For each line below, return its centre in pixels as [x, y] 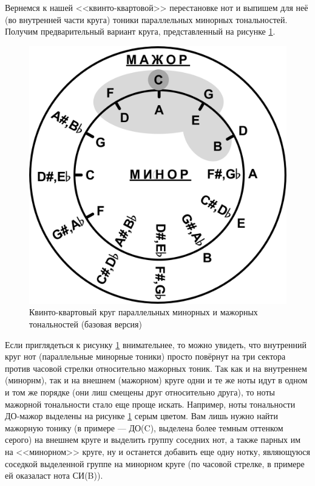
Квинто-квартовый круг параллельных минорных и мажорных [144, 312]
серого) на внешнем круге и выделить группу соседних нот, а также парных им [153, 440]
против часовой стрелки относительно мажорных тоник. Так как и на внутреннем [156, 368]
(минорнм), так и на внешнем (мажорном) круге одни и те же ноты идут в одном [156, 380]
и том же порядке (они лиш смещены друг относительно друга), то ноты [140, 392]
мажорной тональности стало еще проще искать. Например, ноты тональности [150, 404]
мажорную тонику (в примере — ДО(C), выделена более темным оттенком [144, 427]
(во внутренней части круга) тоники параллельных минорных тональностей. [146, 19]
